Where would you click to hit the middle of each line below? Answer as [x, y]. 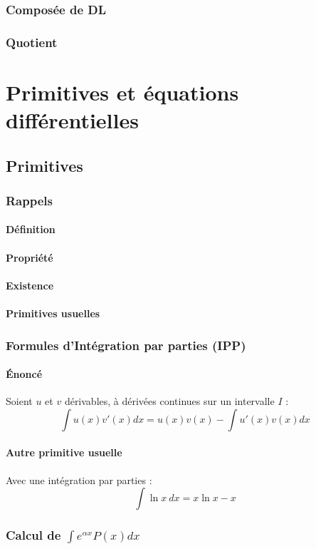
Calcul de [33, 535]
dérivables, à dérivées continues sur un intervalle [169, 401]
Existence [30, 285]
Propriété [30, 257]
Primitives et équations [122, 92]
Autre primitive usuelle [64, 452]
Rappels [29, 200]
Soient [19, 401]
